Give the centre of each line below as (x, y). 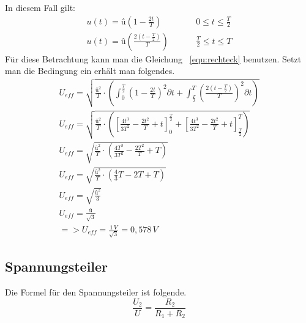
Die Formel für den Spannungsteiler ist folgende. (96, 291)
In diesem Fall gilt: (40, 7)
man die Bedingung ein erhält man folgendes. (90, 71)
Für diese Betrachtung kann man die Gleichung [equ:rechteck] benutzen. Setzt (153, 58)
